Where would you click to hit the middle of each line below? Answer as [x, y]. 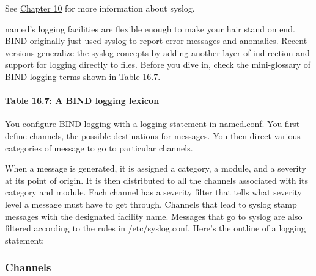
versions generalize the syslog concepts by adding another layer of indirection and [157, 52]
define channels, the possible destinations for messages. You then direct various [153, 135]
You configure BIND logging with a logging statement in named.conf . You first [152, 124]
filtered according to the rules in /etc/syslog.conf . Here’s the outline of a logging [156, 228]
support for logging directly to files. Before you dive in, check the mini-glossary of [158, 64]
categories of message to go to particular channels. [99, 147]
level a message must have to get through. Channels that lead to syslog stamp [151, 204]
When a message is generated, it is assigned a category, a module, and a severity [156, 168]
